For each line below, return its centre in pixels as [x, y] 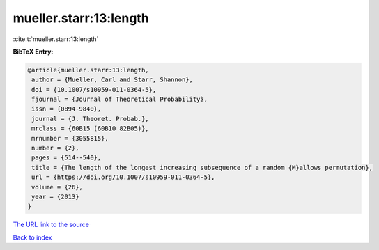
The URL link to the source [51, 225]
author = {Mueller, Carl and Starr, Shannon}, [112, 80]
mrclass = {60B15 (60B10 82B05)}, [90, 128]
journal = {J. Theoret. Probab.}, [90, 119]
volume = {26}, [57, 187]
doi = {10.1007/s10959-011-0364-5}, [94, 89]
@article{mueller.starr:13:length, [88, 70]
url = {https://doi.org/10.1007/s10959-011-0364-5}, [123, 177]
